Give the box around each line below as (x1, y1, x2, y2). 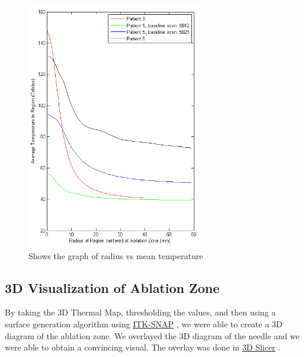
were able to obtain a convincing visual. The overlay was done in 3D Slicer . (5, 341, 281, 353)
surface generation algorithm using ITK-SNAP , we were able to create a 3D (5, 318, 283, 330)
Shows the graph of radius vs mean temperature (28, 249, 203, 262)
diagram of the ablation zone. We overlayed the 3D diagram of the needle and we (5, 329, 300, 342)
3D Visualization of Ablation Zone (5, 278, 220, 297)
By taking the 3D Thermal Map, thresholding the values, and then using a (5, 306, 276, 318)
